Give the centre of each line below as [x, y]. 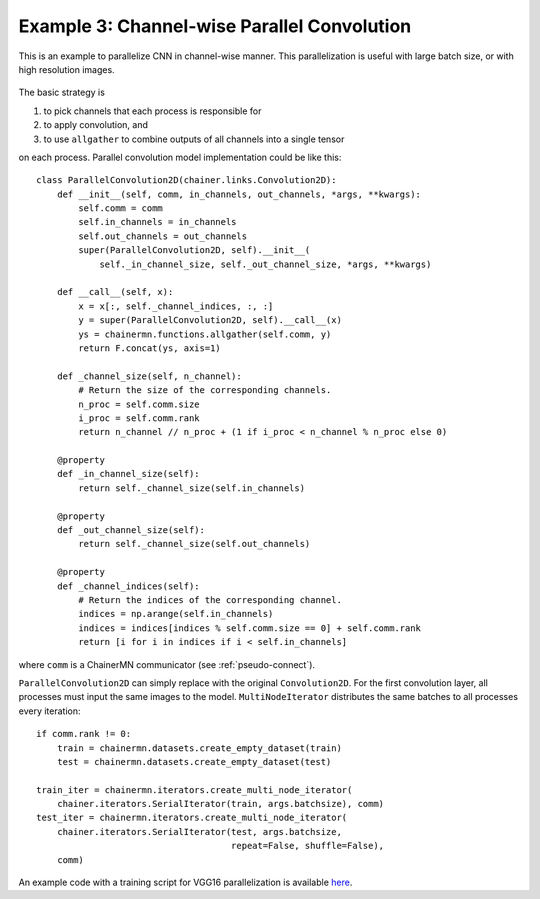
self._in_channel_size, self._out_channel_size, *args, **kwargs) [265, 264]
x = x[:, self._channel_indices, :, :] [176, 306]
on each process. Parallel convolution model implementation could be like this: [180, 157]
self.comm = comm [121, 208]
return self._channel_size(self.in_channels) [191, 488]
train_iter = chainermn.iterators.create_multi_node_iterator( [194, 789]
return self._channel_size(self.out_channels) [194, 544]
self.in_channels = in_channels [157, 222]
